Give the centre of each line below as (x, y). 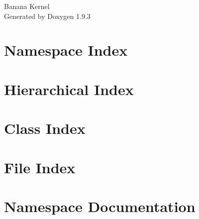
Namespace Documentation (100, 206)
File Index (40, 167)
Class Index (45, 128)
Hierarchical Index (69, 89)
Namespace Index (66, 50)
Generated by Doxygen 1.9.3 (47, 16)
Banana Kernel (27, 6)
